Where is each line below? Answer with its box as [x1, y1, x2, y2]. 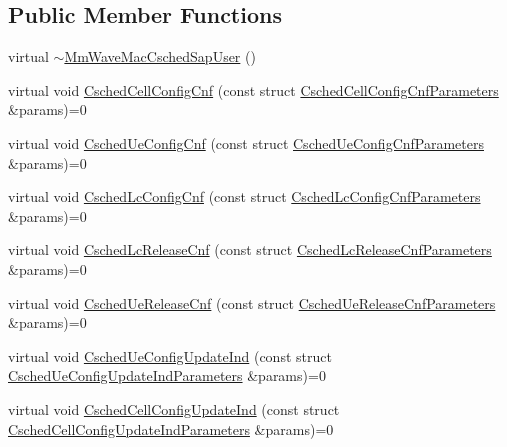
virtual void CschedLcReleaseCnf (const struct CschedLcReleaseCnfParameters [8, 239, 492, 260]
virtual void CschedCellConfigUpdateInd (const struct [8, 398, 340, 419]
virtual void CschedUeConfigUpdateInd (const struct [8, 345, 332, 366]
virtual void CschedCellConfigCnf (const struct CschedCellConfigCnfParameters [8, 79, 499, 100]
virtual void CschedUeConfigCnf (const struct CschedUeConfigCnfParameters [8, 132, 484, 153]
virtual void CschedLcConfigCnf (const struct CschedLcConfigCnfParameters [8, 186, 481, 207]
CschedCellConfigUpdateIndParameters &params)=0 [8, 418, 334, 439]
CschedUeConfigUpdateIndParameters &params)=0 [8, 365, 326, 386]
